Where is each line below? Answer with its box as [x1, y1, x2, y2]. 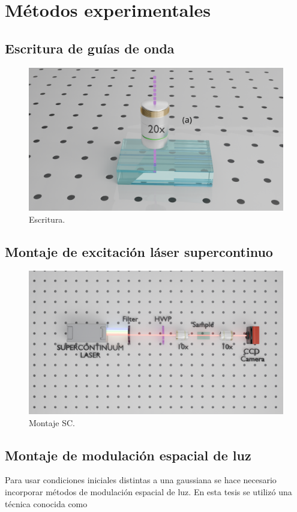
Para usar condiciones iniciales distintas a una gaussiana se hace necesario [5, 474, 277, 486]
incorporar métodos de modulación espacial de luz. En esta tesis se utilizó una [5, 485, 292, 498]
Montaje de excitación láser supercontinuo [5, 242, 273, 261]
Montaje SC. [29, 416, 76, 429]
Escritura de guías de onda [5, 38, 175, 57]
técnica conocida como [5, 497, 88, 510]
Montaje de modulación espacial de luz [5, 445, 251, 464]
